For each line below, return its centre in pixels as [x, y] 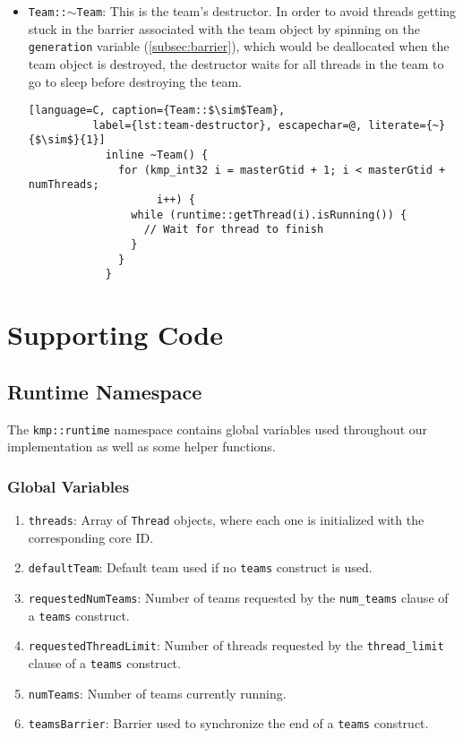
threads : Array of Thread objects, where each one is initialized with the [226, 520]
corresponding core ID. [91, 537]
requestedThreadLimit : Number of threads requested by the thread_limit [236, 645]
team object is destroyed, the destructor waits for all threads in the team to [236, 63]
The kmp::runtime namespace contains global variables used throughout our [218, 429]
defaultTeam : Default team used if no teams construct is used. [200, 567]
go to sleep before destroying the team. [135, 81]
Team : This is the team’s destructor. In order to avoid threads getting [266, 11]
